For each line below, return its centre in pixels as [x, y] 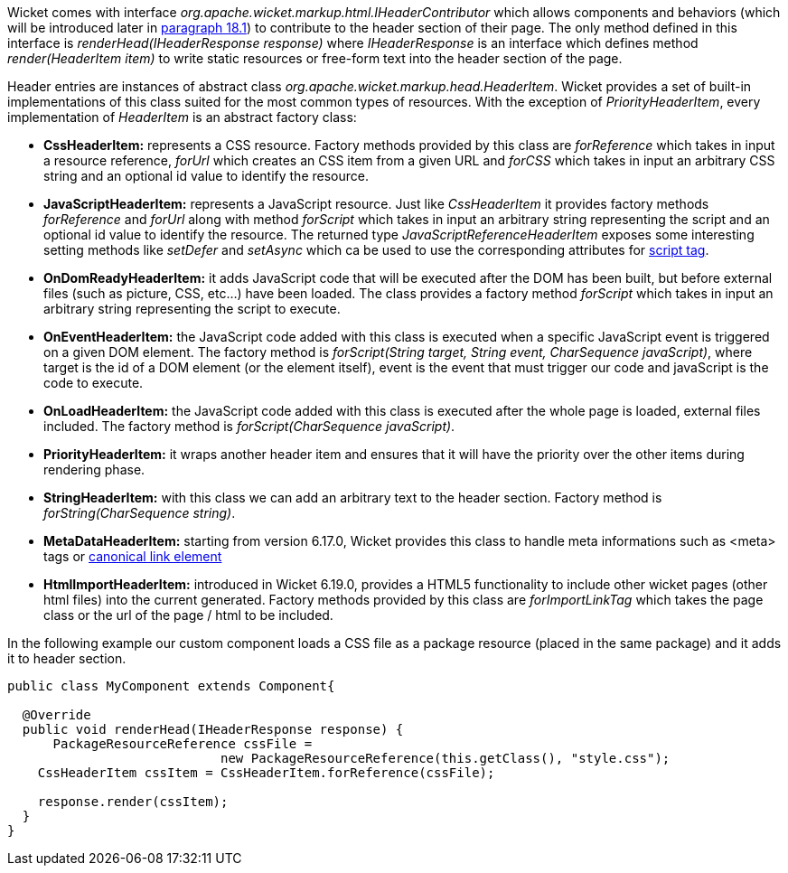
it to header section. [67, 658]
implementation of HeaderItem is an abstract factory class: [182, 117]
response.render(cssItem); [133, 802]
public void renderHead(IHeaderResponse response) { [213, 729]
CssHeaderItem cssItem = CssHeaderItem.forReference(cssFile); [266, 773]
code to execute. [94, 383]
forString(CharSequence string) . [140, 513]
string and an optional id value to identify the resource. [206, 176]
